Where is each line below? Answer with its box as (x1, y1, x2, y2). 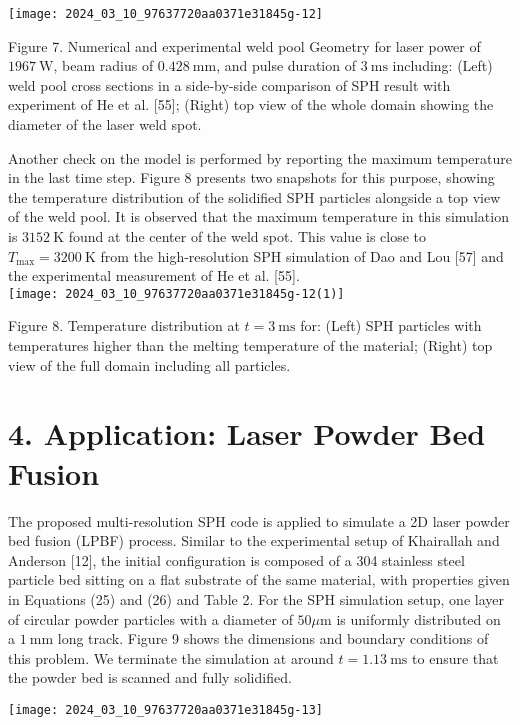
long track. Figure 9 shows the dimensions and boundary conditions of (57, 628, 489, 649)
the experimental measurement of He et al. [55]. (8, 265, 300, 286)
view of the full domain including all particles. (8, 354, 291, 375)
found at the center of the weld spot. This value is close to (68, 226, 427, 246)
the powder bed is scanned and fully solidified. (8, 667, 292, 688)
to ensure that (412, 647, 499, 668)
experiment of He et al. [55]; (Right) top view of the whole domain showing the (8, 94, 494, 115)
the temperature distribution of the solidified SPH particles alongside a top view (8, 186, 501, 207)
